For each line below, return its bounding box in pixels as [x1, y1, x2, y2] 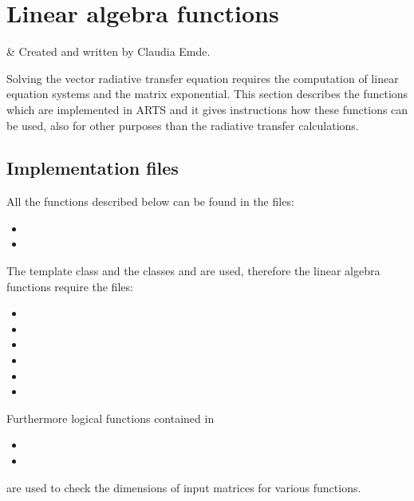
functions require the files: [6, 278, 133, 294]
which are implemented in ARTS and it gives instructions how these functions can [6, 101, 408, 117]
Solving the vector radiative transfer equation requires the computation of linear [6, 69, 399, 86]
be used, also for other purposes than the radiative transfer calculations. [6, 116, 359, 133]
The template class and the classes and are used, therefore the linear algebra [6, 262, 380, 279]
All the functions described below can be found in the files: [6, 193, 294, 210]
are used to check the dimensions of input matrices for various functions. [6, 479, 361, 495]
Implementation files [6, 156, 179, 180]
